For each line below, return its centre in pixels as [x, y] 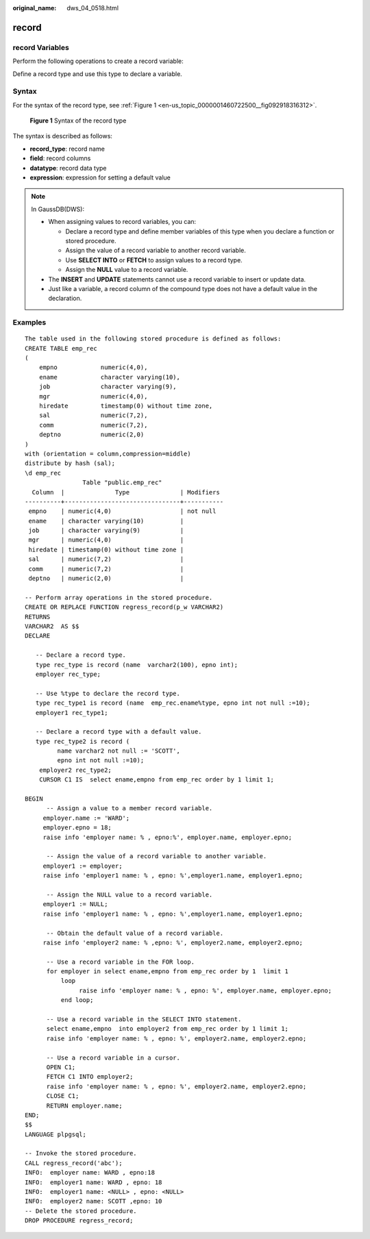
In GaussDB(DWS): [58, 209]
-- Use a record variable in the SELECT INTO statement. [144, 1019]
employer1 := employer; [83, 866]
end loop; [77, 1000]
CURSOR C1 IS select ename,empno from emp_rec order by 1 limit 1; [156, 780]
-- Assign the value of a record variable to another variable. [157, 856]
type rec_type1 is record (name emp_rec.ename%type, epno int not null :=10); [173, 703]
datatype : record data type [68, 168]
